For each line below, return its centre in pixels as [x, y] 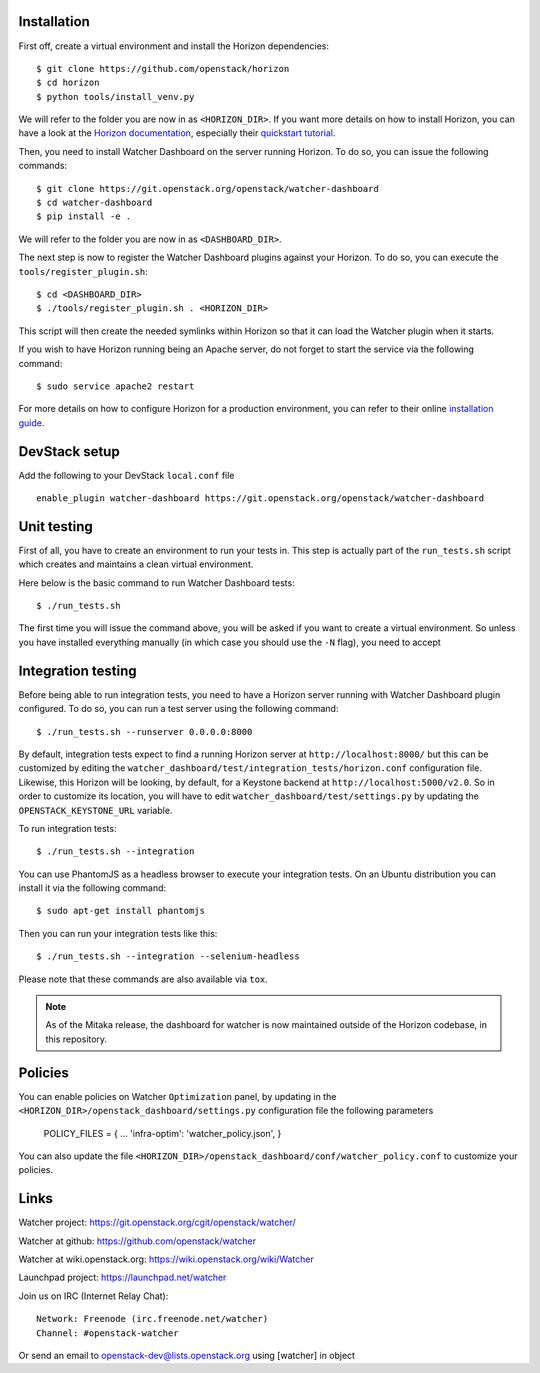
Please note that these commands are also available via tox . [143, 979]
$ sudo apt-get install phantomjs [120, 911]
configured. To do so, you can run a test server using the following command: [178, 709]
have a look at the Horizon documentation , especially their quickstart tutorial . [177, 133]
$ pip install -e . [84, 216]
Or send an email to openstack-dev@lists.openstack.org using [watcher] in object [186, 1355]
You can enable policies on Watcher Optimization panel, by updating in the [177, 1096]
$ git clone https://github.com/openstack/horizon [163, 68]
